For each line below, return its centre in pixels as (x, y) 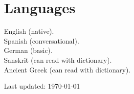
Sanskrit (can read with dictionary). (58, 59)
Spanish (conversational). (42, 40)
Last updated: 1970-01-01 (42, 86)
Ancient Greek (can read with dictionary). (67, 69)
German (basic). (28, 50)
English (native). (29, 31)
